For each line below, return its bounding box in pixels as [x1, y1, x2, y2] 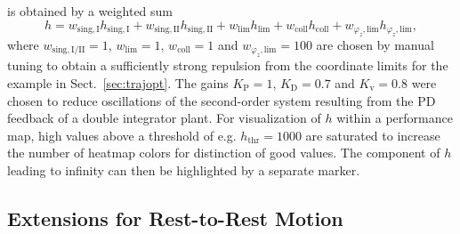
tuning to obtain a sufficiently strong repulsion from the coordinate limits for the [7, 56, 448, 75]
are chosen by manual [316, 36, 434, 53]
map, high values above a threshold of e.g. [7, 125, 237, 144]
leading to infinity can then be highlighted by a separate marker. [7, 160, 360, 179]
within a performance [336, 109, 453, 127]
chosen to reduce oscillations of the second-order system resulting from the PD [7, 91, 436, 109]
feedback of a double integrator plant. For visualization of [7, 109, 321, 127]
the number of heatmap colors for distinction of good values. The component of [7, 143, 440, 162]
